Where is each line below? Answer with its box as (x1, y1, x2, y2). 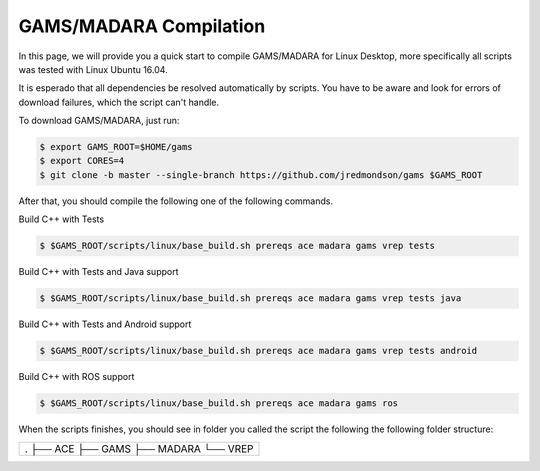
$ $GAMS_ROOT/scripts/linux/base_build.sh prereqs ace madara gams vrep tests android (39, 345, 478, 357)
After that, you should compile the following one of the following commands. (18, 195, 334, 207)
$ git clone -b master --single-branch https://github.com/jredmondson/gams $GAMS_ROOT (39, 169, 483, 180)
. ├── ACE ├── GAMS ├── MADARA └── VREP (24, 441, 254, 455)
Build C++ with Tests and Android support (18, 318, 192, 330)
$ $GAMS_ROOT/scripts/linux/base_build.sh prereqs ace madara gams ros (39, 398, 399, 409)
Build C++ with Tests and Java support (18, 266, 179, 278)
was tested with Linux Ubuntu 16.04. (18, 63, 169, 75)
